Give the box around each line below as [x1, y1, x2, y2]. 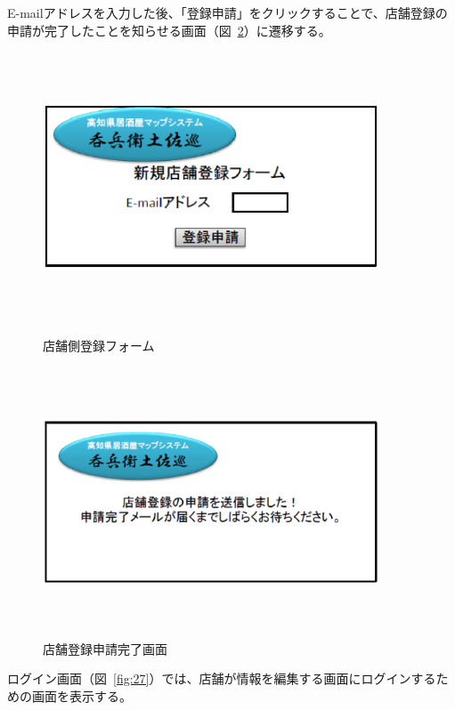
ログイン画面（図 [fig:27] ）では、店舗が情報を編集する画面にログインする [7, 669, 436, 688]
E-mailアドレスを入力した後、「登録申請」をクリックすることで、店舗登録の [7, 4, 448, 21]
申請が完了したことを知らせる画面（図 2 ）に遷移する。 [7, 20, 331, 39]
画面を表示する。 [31, 686, 132, 705]
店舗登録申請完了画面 [43, 639, 167, 658]
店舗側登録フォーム [43, 336, 155, 355]
